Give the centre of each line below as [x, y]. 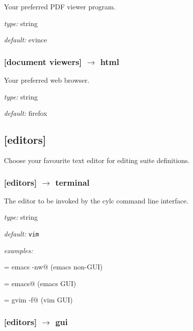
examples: [18, 250]
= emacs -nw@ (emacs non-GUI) [53, 267]
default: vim [22, 233]
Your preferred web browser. [47, 80]
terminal [72, 182]
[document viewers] [43, 61]
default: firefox [26, 113]
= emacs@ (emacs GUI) [40, 283]
